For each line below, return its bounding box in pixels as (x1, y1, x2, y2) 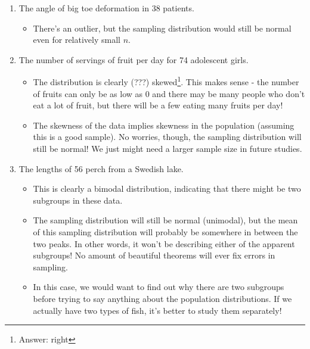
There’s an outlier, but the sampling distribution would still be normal (33, 21, 292, 34)
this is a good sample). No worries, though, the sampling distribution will (33, 130, 302, 143)
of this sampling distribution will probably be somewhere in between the (33, 225, 298, 238)
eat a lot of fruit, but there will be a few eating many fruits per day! (33, 99, 283, 111)
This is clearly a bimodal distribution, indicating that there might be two (33, 182, 301, 195)
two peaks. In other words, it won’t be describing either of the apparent (33, 237, 295, 250)
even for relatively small (33, 33, 120, 46)
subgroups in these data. (33, 194, 123, 206)
